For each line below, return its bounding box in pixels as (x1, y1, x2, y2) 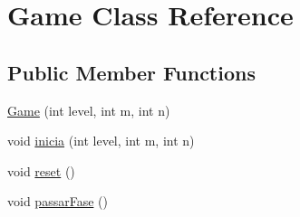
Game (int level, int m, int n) (7, 100, 170, 119)
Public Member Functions (7, 58, 256, 86)
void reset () (7, 161, 75, 180)
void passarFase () (7, 192, 108, 211)
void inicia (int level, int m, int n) (7, 131, 195, 150)
